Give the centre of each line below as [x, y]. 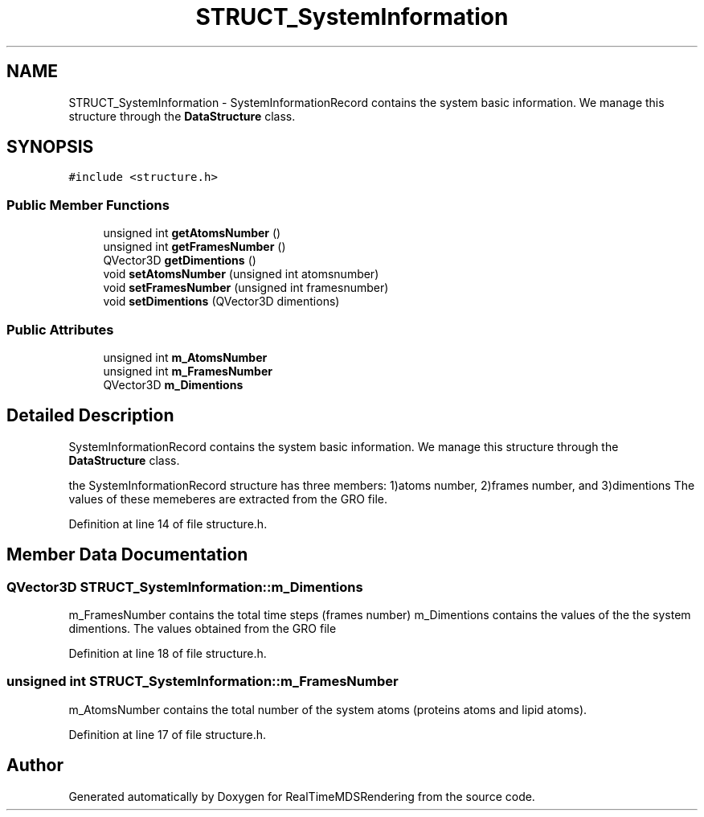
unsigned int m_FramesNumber [188, 371]
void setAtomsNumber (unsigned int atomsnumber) [241, 274]
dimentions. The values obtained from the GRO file [203, 628]
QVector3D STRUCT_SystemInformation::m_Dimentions [185, 587]
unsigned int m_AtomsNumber [185, 357]
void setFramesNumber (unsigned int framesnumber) [246, 288]
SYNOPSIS [50, 147]
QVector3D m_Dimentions [173, 384]
